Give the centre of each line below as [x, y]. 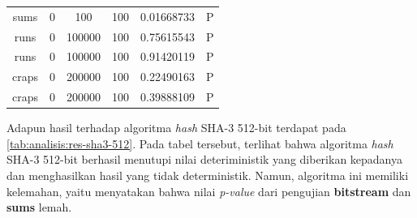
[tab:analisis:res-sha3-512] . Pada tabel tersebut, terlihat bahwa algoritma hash [200, 143]
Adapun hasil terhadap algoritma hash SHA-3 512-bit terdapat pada [176, 128]
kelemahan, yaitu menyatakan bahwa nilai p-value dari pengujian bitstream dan [209, 191]
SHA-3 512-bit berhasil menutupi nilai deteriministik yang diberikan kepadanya [205, 159]
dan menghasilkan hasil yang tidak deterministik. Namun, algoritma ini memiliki [208, 175]
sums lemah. [39, 207]
